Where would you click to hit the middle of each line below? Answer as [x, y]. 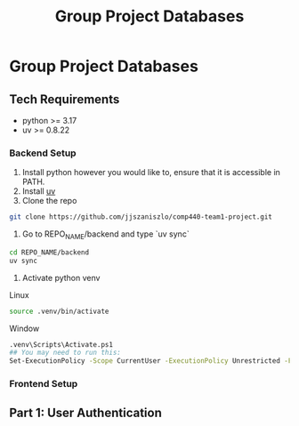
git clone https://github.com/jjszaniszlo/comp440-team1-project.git [141, 217]
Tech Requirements [65, 99]
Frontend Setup [44, 384]
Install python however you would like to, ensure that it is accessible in [151, 173]
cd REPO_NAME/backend [49, 252]
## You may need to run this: [65, 353]
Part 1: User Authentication [85, 412]
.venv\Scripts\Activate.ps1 [61, 344]
